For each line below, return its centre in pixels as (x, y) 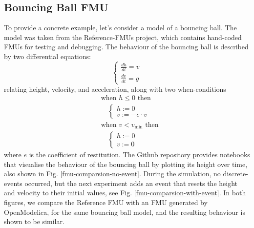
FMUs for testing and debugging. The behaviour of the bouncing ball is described (126, 47)
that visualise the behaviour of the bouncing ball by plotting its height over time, (126, 164)
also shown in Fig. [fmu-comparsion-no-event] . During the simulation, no (112, 174)
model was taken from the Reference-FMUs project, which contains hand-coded (123, 37)
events (13, 183)
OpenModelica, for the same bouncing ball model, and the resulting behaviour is (125, 212)
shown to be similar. (34, 221)
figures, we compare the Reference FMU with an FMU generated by (106, 202)
